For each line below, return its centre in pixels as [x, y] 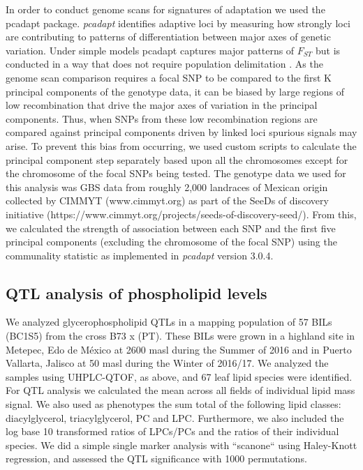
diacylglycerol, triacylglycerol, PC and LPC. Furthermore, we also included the [175, 417]
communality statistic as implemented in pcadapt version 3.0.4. [140, 255]
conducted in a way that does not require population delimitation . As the [164, 64]
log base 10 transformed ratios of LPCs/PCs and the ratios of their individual [172, 431]
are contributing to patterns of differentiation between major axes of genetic [168, 37]
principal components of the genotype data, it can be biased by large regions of [175, 91]
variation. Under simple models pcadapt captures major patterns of [150, 50]
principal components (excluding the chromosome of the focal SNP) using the [171, 242]
